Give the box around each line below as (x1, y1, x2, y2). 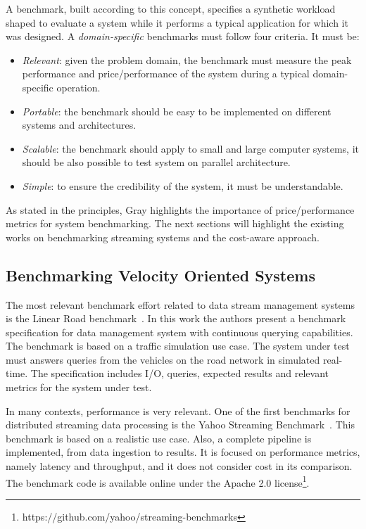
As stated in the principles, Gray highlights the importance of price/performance (6, 202, 355, 217)
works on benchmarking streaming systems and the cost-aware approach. (6, 229, 320, 244)
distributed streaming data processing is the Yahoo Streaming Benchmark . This (6, 417, 355, 432)
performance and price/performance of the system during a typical (22, 66, 310, 81)
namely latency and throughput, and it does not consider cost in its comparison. (6, 459, 353, 473)
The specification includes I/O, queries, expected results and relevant (30, 366, 329, 381)
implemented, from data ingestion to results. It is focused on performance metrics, (6, 445, 360, 459)
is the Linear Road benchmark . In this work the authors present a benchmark (6, 311, 346, 326)
